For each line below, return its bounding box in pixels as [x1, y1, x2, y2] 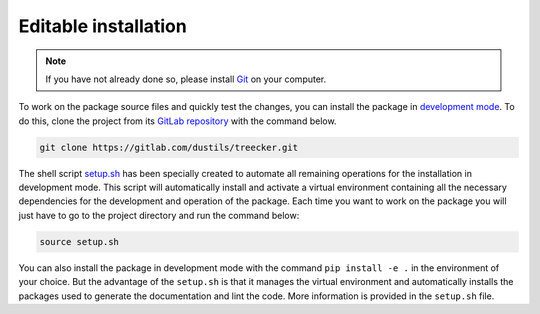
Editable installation [18, 15, 187, 37]
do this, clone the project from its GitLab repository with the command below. [18, 115, 337, 127]
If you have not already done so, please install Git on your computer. [45, 73, 327, 85]
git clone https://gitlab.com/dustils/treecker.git [39, 141, 299, 153]
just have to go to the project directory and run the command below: [18, 209, 300, 221]
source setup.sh [39, 236, 120, 247]
